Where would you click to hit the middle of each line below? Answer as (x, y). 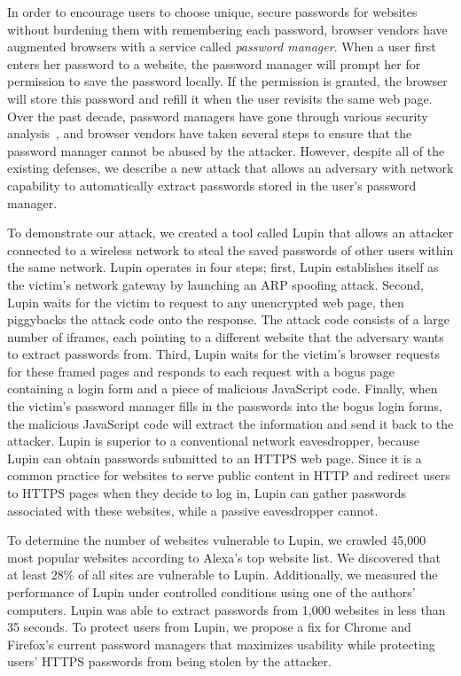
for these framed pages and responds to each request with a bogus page (201, 371)
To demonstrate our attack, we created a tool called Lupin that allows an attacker (230, 233)
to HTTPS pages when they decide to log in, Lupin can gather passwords (207, 493)
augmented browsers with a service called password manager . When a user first (222, 47)
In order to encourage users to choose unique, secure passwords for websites (212, 12)
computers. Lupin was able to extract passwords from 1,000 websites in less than (227, 609)
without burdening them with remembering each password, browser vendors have (227, 29)
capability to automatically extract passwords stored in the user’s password (212, 185)
